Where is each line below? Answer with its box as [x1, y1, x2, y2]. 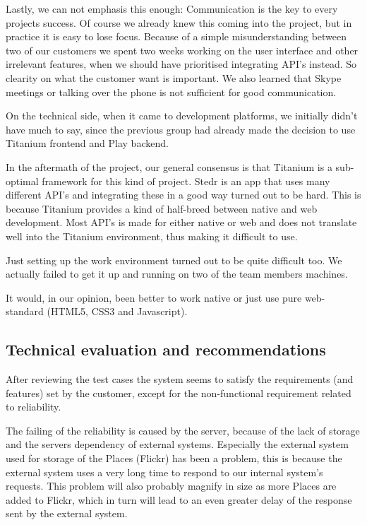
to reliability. [6, 399, 61, 414]
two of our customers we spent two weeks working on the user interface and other [6, 42, 359, 57]
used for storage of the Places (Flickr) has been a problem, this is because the [6, 451, 342, 466]
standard [6, 304, 44, 319]
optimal [6, 173, 39, 188]
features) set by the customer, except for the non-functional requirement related [6, 385, 351, 400]
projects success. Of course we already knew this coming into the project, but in [6, 15, 352, 30]
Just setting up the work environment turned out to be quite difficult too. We [6, 252, 342, 267]
